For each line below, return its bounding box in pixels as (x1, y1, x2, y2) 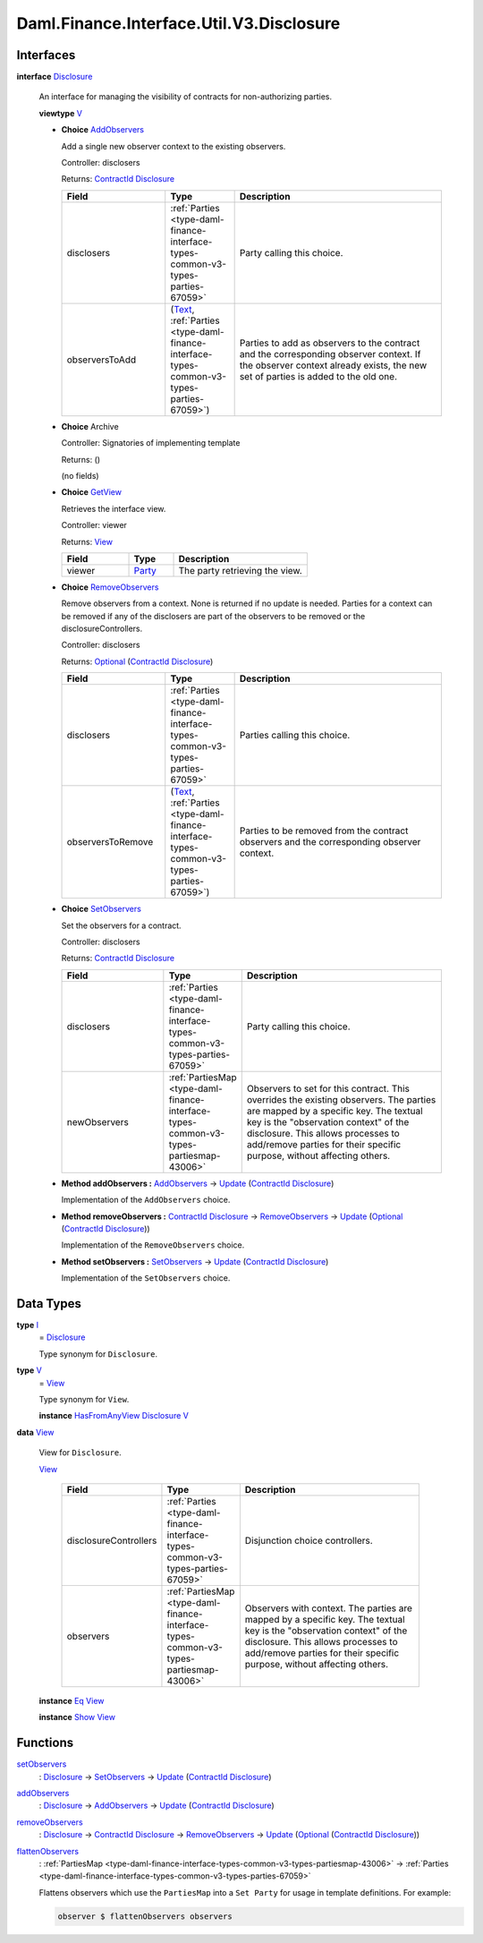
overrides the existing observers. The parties (246, 1093, 436, 1105)
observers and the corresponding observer (239, 836, 421, 848)
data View (16, 1427, 55, 1437)
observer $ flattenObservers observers (57, 1911, 233, 1922)
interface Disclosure (16, 72, 93, 82)
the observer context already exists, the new (239, 359, 428, 371)
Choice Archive (61, 421, 120, 431)
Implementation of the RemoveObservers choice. (61, 1240, 245, 1250)
